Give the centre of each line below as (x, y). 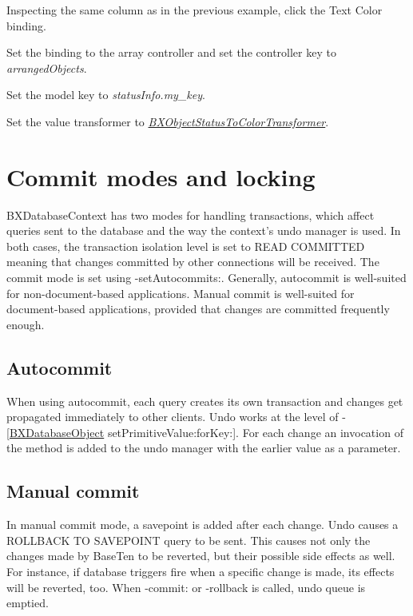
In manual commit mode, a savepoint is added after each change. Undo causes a (203, 525)
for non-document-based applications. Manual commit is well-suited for (181, 293)
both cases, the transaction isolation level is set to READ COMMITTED (186, 246)
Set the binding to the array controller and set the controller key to (171, 52)
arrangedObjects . (47, 68)
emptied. (28, 603)
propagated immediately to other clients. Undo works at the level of (173, 417)
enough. (26, 324)
